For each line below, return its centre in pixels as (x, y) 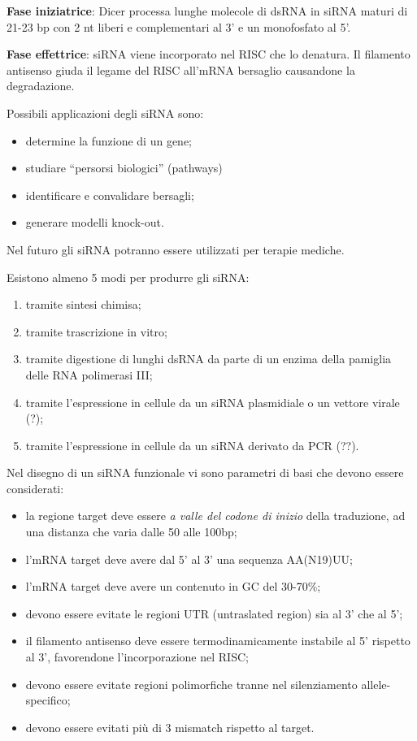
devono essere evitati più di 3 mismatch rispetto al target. (170, 727)
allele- (376, 684)
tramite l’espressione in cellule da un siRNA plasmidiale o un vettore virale (213, 402)
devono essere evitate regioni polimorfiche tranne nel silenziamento (191, 684)
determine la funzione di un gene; (109, 140)
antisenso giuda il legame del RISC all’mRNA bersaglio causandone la (181, 69)
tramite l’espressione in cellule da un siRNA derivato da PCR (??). (192, 445)
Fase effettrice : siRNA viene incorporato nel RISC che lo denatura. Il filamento (208, 54)
